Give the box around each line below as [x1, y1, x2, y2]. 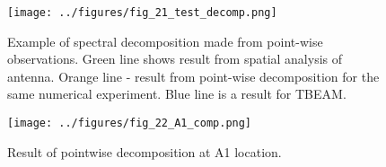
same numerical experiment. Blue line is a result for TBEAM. [7, 84, 347, 103]
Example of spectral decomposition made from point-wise [7, 31, 323, 50]
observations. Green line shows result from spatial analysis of [7, 49, 343, 68]
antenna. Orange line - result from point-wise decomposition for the [7, 66, 380, 85]
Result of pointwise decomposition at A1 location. [7, 142, 282, 161]
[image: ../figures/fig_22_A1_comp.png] [7, 117, 252, 130]
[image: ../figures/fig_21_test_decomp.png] [7, 6, 277, 19]
